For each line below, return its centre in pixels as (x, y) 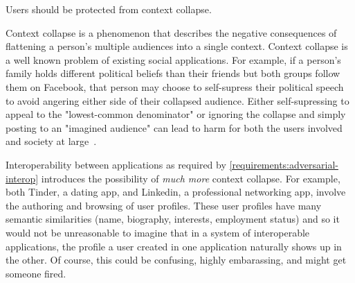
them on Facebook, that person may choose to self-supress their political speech (175, 86)
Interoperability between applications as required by (116, 164)
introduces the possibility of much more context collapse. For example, (191, 178)
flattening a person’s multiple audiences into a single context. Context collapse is (177, 46)
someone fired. (36, 273)
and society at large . (51, 141)
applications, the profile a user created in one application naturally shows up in (174, 246)
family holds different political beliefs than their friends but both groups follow (173, 73)
